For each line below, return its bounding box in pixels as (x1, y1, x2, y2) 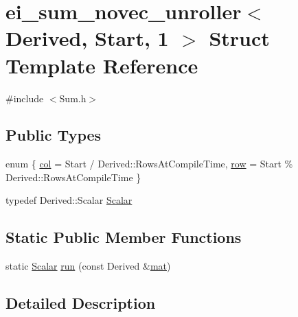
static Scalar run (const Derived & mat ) (5, 259, 171, 273)
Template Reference (5, 51, 198, 79)
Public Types (5, 124, 102, 145)
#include (5, 91, 44, 105)
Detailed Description (5, 292, 156, 314)
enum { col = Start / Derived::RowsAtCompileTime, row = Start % (5, 156, 293, 171)
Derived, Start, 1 (5, 24, 169, 52)
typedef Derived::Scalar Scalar (5, 193, 133, 207)
